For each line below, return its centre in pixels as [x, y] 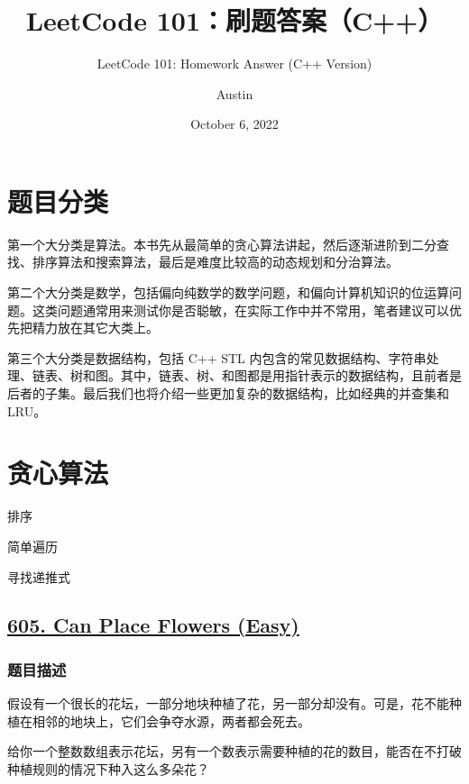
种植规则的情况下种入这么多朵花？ [108, 768]
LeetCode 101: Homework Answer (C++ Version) [234, 64]
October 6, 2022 [234, 124]
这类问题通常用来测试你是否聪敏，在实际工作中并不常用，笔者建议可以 [240, 310]
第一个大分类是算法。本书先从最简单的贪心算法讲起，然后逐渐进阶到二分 [222, 244]
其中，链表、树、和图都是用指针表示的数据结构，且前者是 [291, 375]
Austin [234, 93]
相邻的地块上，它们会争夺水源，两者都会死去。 [171, 720]
